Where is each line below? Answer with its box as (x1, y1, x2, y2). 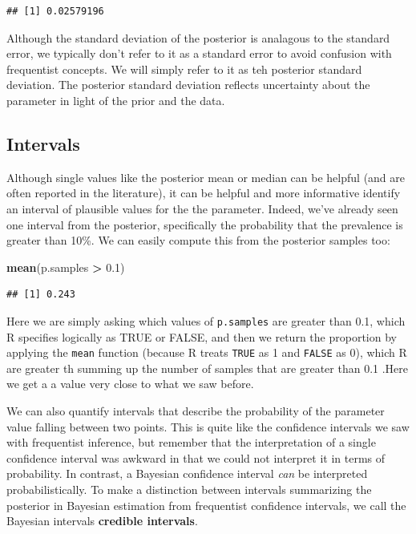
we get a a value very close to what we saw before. (6, 375, 254, 392)
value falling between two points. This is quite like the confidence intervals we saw (6, 418, 410, 435)
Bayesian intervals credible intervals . (6, 512, 198, 529)
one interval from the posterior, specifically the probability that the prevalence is (6, 216, 403, 233)
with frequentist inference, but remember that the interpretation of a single (6, 434, 376, 451)
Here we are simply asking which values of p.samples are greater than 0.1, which (6, 312, 406, 329)
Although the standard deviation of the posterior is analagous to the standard (6, 29, 390, 46)
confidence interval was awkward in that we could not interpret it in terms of (6, 449, 386, 466)
